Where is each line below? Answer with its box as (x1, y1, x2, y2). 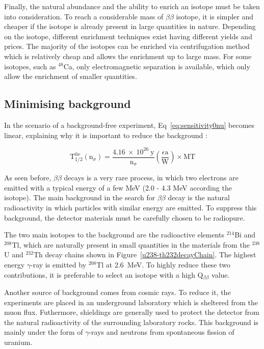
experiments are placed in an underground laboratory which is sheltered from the (4, 297, 258, 307)
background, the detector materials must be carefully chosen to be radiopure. (4, 212, 245, 223)
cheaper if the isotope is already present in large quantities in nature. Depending (4, 21, 256, 32)
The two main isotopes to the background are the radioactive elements (4, 229, 224, 240)
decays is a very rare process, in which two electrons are (64, 172, 239, 183)
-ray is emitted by (31, 259, 87, 270)
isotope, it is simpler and (176, 11, 254, 21)
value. (212, 269, 230, 280)
